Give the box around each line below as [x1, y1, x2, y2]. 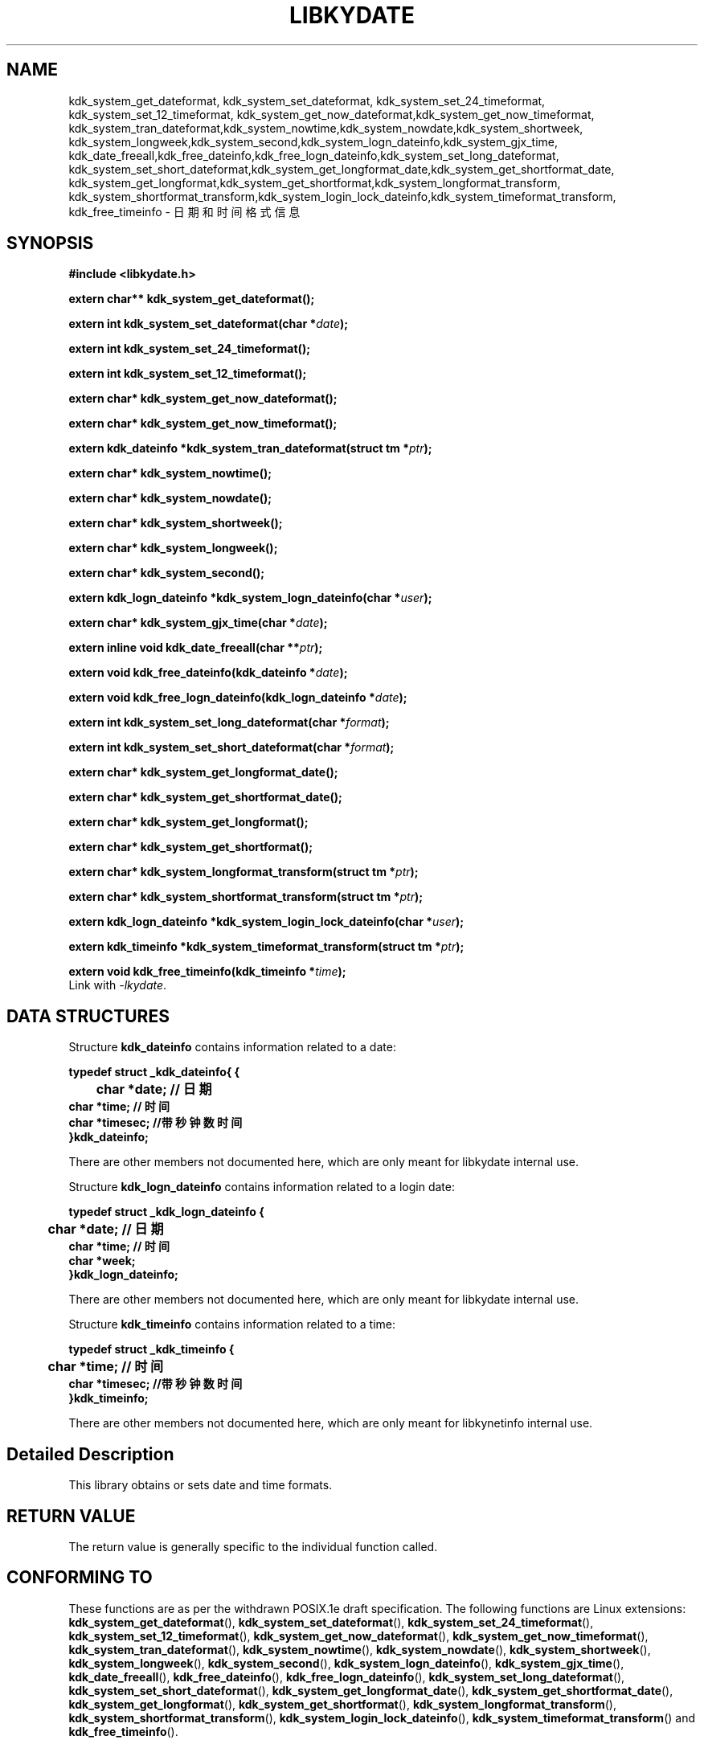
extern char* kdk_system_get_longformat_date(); [68, 765, 338, 780]
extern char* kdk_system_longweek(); [68, 541, 278, 555]
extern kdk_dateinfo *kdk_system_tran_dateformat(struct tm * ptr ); [68, 441, 432, 456]
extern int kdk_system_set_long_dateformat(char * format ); [68, 715, 390, 730]
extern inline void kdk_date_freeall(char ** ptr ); [68, 641, 323, 655]
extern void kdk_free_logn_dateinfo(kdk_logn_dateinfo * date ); [68, 690, 407, 705]
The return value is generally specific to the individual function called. [68, 1539, 438, 1554]
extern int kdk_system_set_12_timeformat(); [68, 366, 307, 381]
